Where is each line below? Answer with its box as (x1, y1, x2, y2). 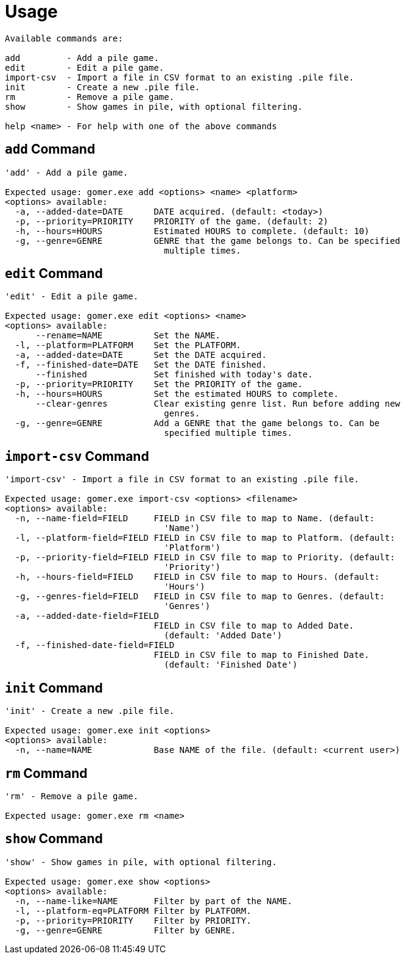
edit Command (5, 266, 103, 282)
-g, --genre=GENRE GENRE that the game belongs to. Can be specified (15, 235, 401, 246)
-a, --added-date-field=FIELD (15, 611, 159, 621)
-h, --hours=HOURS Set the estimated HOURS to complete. (15, 389, 339, 399)
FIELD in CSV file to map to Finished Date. (153, 650, 370, 660)
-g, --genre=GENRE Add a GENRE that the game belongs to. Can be (15, 418, 380, 429)
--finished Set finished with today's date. (35, 369, 313, 380)
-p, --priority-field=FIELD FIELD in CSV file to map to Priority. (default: (15, 552, 395, 563)
